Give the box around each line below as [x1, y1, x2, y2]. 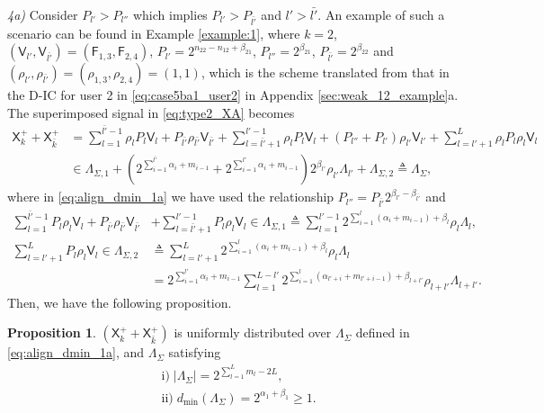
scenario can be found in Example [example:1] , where [7, 23, 300, 42]
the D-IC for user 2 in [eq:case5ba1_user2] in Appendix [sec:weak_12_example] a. [7, 85, 459, 104]
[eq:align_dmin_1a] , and [7, 343, 145, 362]
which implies [132, 5, 208, 23]
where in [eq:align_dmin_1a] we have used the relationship [7, 187, 334, 206]
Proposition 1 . [7, 323, 96, 342]
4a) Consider [7, 5, 78, 23]
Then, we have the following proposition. [7, 292, 232, 311]
